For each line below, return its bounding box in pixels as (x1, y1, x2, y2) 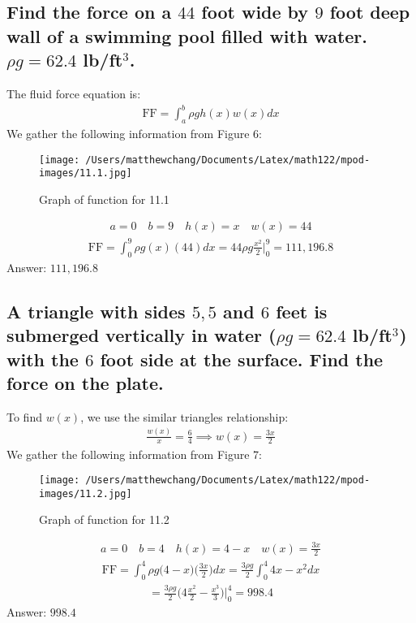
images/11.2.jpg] (39, 487, 132, 500)
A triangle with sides (6, 298, 186, 323)
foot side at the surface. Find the (100, 346, 384, 371)
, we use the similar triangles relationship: (80, 408, 289, 425)
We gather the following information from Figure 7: (6, 445, 262, 462)
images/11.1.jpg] (39, 167, 132, 180)
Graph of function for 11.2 (39, 511, 169, 528)
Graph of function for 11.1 (39, 190, 169, 207)
